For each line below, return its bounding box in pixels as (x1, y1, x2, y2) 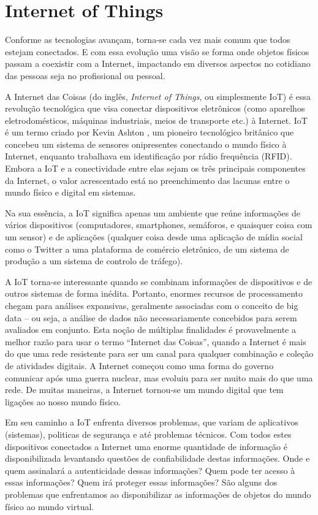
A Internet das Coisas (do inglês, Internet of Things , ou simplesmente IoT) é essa (5, 90, 311, 102)
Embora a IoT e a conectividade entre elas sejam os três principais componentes (5, 162, 306, 175)
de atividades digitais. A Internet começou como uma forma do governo (5, 359, 274, 372)
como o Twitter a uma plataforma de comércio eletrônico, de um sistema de (5, 242, 289, 255)
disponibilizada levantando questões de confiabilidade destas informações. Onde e (5, 452, 310, 465)
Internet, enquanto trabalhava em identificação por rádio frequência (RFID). (5, 150, 292, 162)
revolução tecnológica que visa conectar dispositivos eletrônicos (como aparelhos (5, 102, 305, 115)
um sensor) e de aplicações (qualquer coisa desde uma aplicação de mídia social (5, 231, 303, 243)
